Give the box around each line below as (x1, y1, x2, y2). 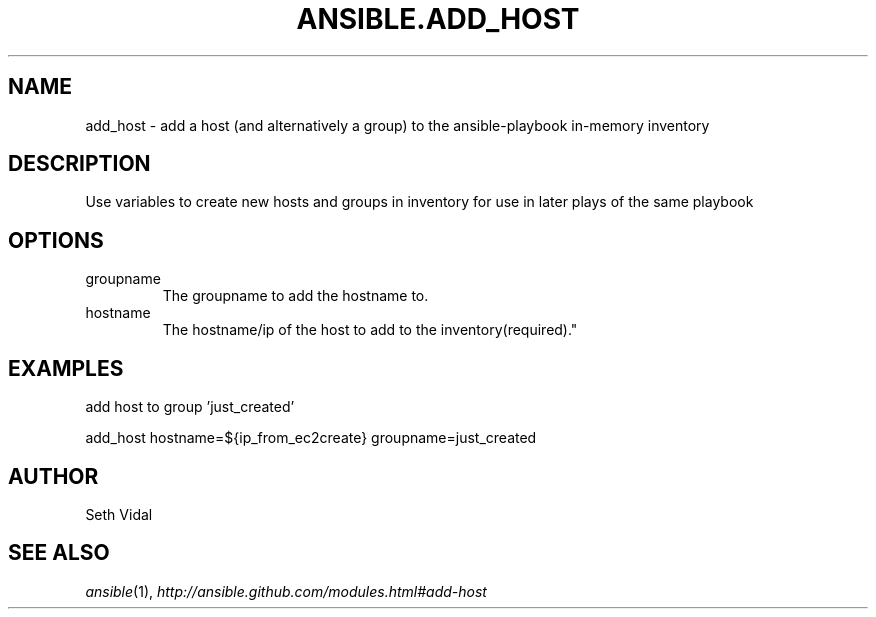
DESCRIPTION (8, 151, 151, 177)
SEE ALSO (8, 540, 110, 566)
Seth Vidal (85, 505, 153, 523)
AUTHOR (8, 463, 99, 489)
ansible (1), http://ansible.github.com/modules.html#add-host (85, 582, 487, 600)
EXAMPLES (8, 355, 124, 381)
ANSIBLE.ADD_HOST (296, 2, 580, 36)
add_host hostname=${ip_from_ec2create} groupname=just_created (85, 429, 537, 447)
